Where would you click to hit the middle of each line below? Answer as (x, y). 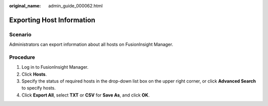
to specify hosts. (39, 88)
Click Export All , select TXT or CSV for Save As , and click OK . (86, 95)
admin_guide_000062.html (75, 6)
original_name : (25, 6)
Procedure (22, 57)
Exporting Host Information (52, 20)
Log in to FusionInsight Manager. (55, 67)
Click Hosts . (34, 74)
